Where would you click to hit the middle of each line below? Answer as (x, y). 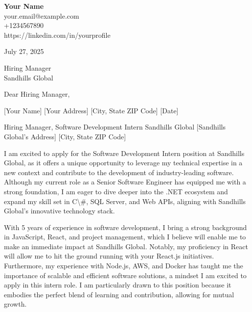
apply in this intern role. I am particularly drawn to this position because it (118, 285)
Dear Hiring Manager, (37, 94)
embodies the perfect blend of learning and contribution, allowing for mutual (119, 294)
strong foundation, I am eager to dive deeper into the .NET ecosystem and (116, 191)
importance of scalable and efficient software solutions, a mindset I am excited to (125, 275)
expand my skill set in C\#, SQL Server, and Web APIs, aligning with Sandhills (125, 201)
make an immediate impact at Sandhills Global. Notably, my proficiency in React (126, 246)
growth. (15, 304)
